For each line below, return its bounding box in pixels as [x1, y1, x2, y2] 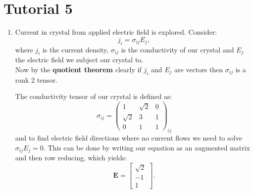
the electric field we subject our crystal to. [15, 54, 144, 65]
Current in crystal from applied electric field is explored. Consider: [15, 27, 217, 37]
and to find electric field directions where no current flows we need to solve [15, 132, 242, 143]
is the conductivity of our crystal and [121, 44, 234, 54]
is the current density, [42, 44, 109, 54]
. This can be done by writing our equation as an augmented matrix [43, 142, 251, 152]
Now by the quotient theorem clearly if [15, 64, 142, 74]
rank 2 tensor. [15, 74, 58, 85]
